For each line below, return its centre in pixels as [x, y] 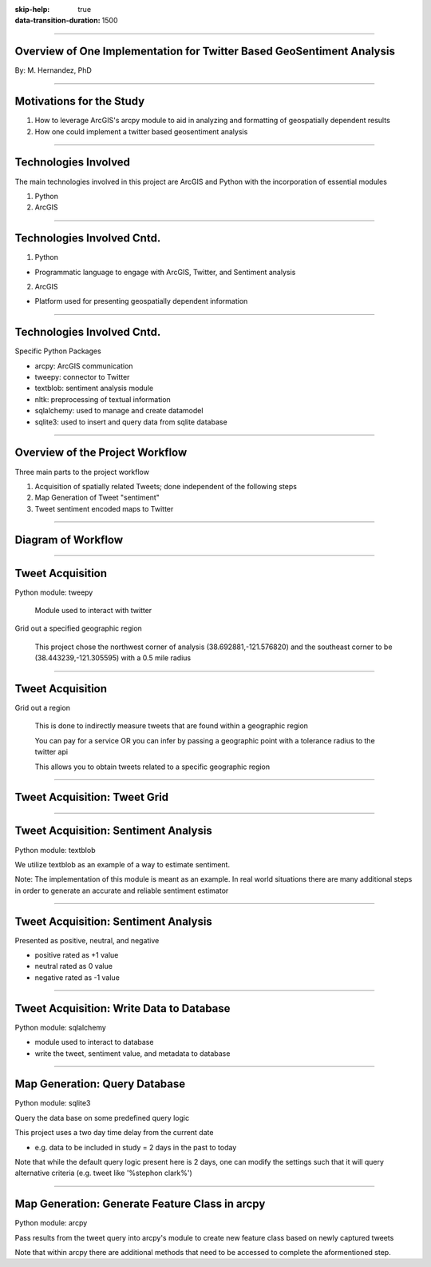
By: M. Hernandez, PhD [53, 70]
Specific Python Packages [58, 351]
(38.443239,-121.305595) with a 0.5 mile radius [113, 658]
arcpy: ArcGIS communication [84, 366]
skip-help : [32, 9]
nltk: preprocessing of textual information [103, 399]
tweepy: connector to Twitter [82, 377]
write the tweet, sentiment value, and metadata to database [132, 1053]
